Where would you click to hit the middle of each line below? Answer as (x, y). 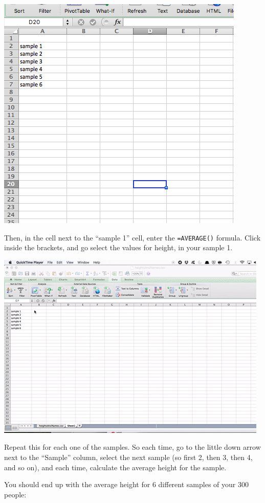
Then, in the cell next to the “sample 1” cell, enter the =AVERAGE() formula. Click (132, 237)
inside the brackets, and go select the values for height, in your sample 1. (118, 247)
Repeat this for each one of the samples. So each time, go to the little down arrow (132, 447)
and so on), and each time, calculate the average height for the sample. (115, 467)
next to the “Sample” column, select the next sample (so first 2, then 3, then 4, (128, 457)
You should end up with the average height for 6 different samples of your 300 (126, 484)
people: (15, 494)
